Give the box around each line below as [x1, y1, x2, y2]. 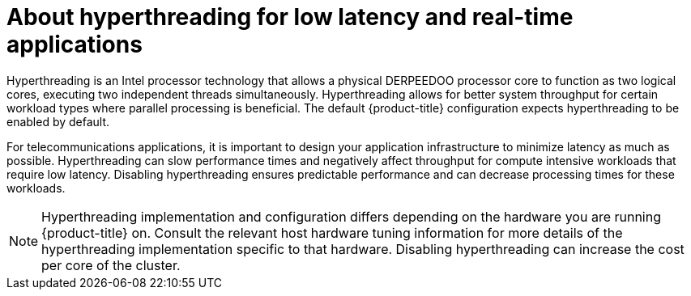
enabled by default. [6, 114, 110, 129]
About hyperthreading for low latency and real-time [6, 3, 574, 31]
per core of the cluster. [41, 256, 181, 273]
